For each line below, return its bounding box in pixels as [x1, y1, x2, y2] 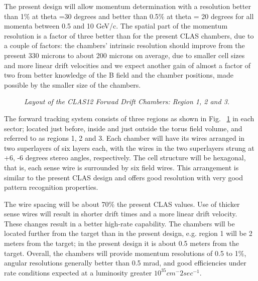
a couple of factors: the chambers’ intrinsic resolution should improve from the [4, 40, 245, 51]
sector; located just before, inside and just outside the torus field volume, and [4, 123, 242, 133]
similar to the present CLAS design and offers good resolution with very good [4, 172, 243, 182]
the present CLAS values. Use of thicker [116, 198, 240, 209]
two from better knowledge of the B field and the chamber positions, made [4, 70, 234, 80]
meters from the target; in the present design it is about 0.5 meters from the [4, 238, 239, 248]
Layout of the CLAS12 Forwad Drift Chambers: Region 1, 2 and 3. [24, 96, 230, 107]
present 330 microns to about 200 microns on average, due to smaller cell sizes [4, 50, 245, 60]
